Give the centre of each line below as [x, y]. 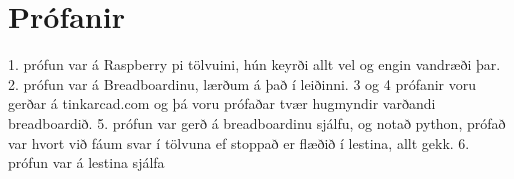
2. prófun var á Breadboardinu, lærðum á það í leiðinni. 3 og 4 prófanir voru [242, 83]
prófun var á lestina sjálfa [86, 162]
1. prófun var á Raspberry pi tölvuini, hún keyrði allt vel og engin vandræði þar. [254, 64]
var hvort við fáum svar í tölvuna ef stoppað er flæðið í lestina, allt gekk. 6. [239, 142]
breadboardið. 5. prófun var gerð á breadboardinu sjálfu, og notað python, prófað [257, 122]
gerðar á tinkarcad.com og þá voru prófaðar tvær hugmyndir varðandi [222, 103]
